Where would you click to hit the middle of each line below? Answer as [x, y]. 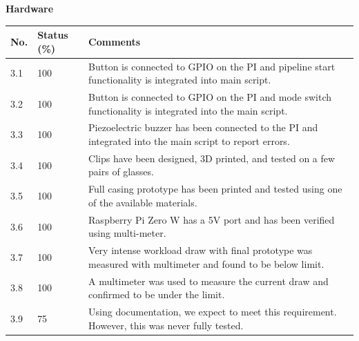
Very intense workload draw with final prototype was [201, 250]
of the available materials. [143, 202]
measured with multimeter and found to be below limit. [206, 263]
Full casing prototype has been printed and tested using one [215, 189]
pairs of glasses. [121, 172]
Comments [115, 41]
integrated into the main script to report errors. [189, 141]
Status [53, 35]
